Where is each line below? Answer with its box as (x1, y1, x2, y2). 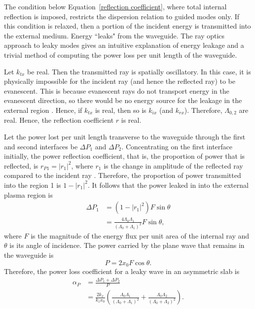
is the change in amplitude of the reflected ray (104, 160, 243, 171)
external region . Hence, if (4, 104, 82, 115)
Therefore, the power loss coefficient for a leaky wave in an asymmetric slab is (4, 266, 240, 276)
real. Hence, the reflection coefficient (4, 115, 114, 125)
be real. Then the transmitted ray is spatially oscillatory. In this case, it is (27, 66, 251, 76)
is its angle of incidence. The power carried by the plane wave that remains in (9, 240, 245, 250)
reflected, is (4, 160, 38, 171)
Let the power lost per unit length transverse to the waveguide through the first (4, 131, 246, 141)
